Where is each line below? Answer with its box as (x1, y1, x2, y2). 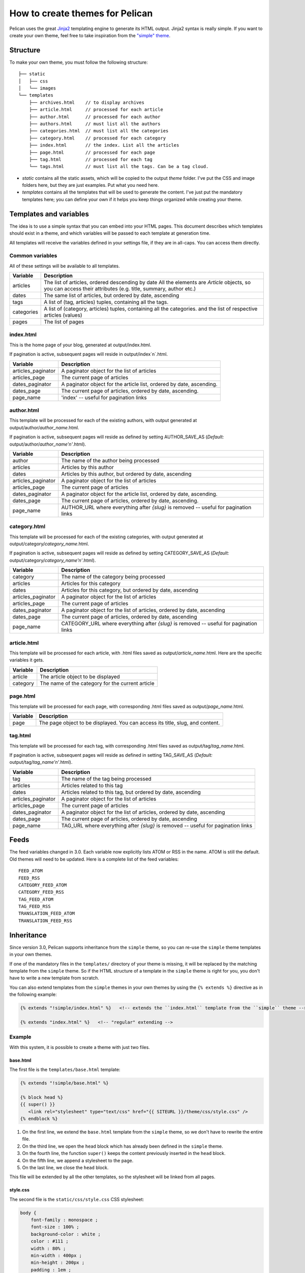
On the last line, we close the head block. (22, 1164, 109, 1171)
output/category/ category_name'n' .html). (9, 557, 96, 563)
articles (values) (44, 312, 82, 319)
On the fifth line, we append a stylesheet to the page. (22, 1157, 134, 1164)
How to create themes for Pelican (9, 8, 153, 19)
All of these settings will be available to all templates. (9, 263, 120, 269)
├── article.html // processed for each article (28, 107, 164, 113)
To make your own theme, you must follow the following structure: (9, 59, 148, 65)
